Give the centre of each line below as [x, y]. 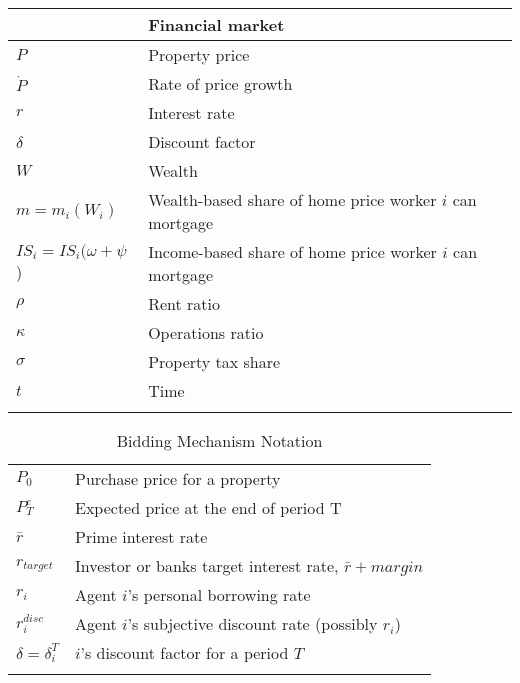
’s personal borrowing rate [219, 594]
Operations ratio [206, 332]
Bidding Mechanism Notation [219, 440]
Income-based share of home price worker [292, 251]
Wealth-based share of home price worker [292, 199]
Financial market [216, 24]
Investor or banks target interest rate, [206, 565]
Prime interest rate [141, 536]
